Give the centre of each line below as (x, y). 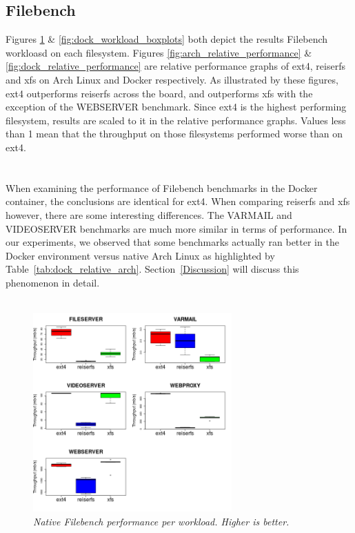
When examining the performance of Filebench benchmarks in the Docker (162, 187)
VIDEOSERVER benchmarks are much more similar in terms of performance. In (176, 228)
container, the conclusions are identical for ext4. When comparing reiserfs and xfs (178, 201)
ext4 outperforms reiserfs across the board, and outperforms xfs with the (159, 93)
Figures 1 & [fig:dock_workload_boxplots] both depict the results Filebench (167, 39)
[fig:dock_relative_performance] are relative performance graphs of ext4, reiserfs (175, 66)
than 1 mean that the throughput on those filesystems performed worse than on (174, 134)
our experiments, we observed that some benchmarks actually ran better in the (172, 242)
